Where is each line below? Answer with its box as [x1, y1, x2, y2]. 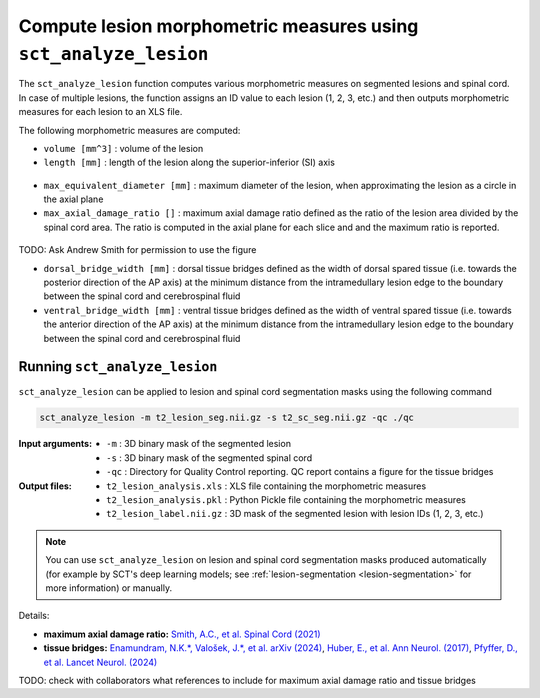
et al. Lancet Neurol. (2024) [43, 656, 158, 668]
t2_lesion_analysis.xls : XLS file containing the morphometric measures [106, 480, 427, 492]
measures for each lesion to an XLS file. [18, 106, 183, 118]
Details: [18, 610, 50, 622]
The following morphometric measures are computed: [18, 124, 241, 136]
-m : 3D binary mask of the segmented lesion [106, 438, 292, 450]
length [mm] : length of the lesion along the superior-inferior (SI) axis [43, 156, 335, 169]
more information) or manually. [45, 581, 173, 594]
